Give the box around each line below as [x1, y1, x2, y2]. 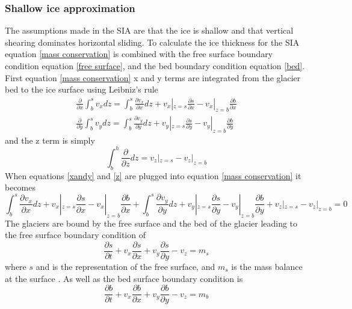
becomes [5, 181, 36, 194]
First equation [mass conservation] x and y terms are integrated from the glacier [5, 71, 301, 84]
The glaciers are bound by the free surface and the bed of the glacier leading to [5, 216, 298, 229]
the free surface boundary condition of [5, 228, 146, 241]
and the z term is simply [5, 133, 95, 146]
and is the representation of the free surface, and [36, 260, 215, 272]
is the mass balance [231, 260, 303, 272]
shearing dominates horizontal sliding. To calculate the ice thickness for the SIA [5, 35, 300, 48]
